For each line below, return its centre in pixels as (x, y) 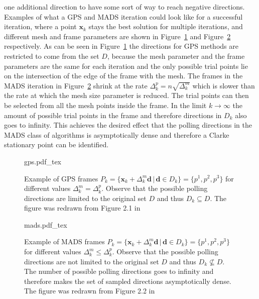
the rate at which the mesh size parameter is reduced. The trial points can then (126, 95)
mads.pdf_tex (46, 224)
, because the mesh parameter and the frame (176, 56)
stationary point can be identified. (56, 144)
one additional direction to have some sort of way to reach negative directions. (124, 7)
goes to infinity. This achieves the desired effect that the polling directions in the (128, 125)
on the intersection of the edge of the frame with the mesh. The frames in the (123, 76)
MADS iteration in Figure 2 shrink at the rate (76, 85)
